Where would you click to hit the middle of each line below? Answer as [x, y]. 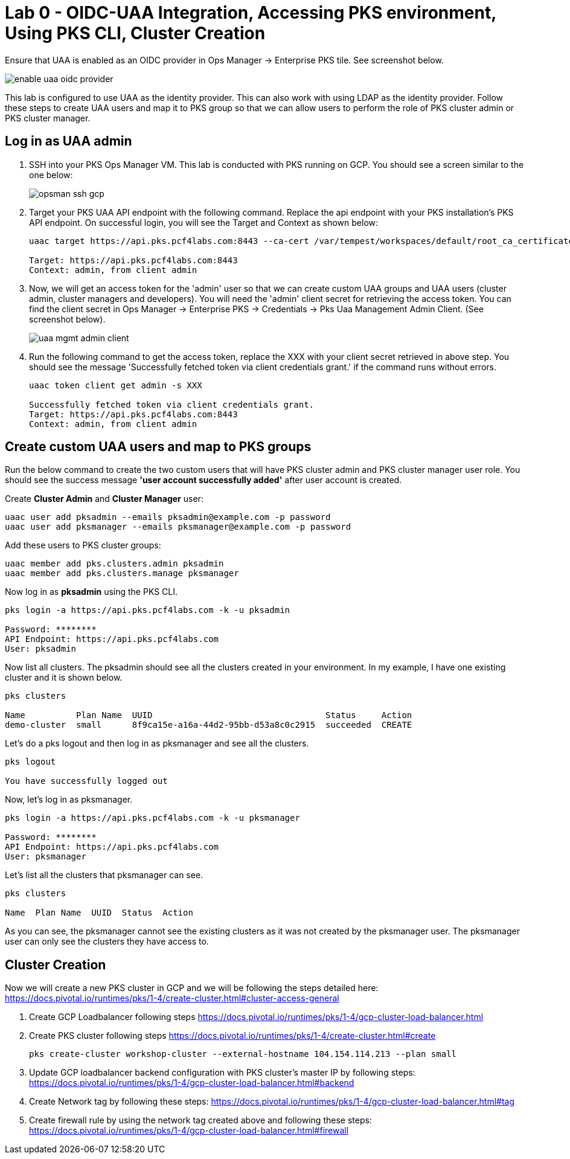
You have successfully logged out [86, 781]
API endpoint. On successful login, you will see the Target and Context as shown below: [204, 222]
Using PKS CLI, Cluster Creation [135, 33]
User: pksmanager [46, 857]
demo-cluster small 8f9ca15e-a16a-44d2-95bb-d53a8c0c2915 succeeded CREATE [209, 725]
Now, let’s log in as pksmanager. [69, 800]
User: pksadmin [41, 649]
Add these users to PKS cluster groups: [83, 545]
